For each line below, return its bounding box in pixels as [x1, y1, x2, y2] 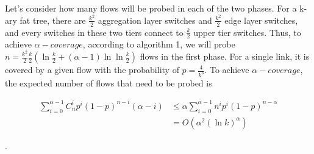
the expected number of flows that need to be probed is [5, 76, 212, 89]
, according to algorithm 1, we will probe [82, 38, 235, 51]
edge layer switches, [224, 13, 298, 26]
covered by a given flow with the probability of [5, 63, 179, 75]
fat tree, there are [20, 13, 86, 26]
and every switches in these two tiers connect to [5, 26, 184, 38]
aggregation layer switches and [98, 13, 212, 26]
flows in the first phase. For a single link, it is [140, 50, 310, 62]
